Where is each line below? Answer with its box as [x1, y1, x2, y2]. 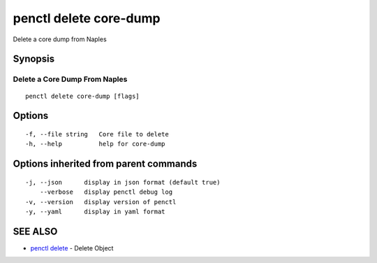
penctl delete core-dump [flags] [25, 92, 140, 100]
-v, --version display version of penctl [25, 198, 177, 206]
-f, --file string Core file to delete [25, 130, 169, 138]
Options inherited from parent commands [13, 158, 198, 170]
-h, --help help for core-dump [25, 140, 165, 148]
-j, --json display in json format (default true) [25, 178, 221, 186]
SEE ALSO [13, 225, 58, 237]
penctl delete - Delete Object [30, 243, 114, 252]
